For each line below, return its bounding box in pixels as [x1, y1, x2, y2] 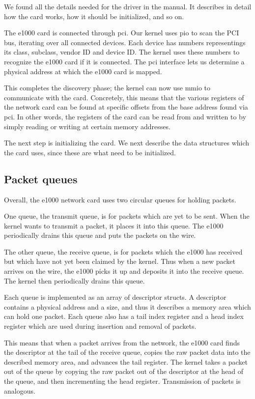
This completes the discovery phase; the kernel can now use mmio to [4, 83, 211, 93]
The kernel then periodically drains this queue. [4, 275, 145, 285]
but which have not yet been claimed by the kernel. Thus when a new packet [4, 256, 236, 266]
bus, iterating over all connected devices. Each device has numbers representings [4, 37, 246, 47]
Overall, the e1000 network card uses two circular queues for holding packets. [4, 194, 236, 204]
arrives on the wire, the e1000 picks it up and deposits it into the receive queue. [4, 266, 244, 276]
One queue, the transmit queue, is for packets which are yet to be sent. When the [4, 211, 250, 221]
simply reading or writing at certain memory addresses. [4, 121, 170, 131]
